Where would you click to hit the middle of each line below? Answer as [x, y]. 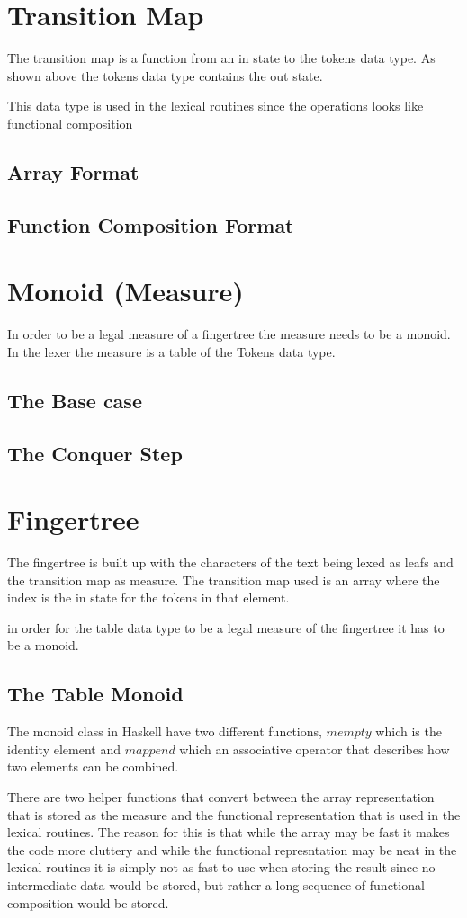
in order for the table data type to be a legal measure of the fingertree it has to [226, 627]
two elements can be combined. [93, 766]
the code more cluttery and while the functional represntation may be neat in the [232, 849]
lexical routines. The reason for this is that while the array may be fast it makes [229, 832]
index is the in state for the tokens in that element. [148, 597]
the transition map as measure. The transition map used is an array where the [224, 579]
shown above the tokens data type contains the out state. [165, 75]
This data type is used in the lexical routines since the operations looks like [216, 106]
